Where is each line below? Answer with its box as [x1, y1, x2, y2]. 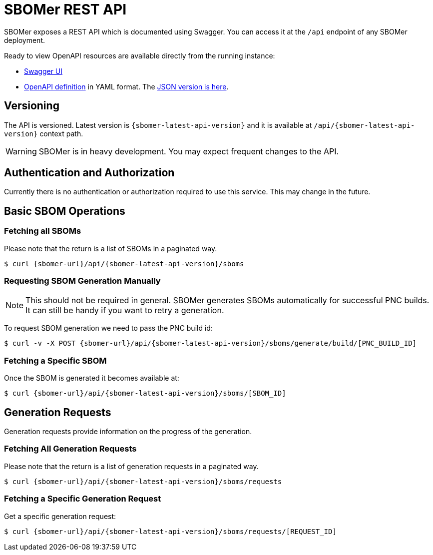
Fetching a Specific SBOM [4, 355, 107, 366]
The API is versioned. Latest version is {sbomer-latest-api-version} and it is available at [4, 120, 312, 129]
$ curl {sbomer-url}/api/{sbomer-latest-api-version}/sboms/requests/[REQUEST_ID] [4, 527, 337, 536]
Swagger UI [24, 66, 63, 75]
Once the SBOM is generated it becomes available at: [4, 374, 179, 383]
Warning [5, 146, 37, 156]
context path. [39, 129, 83, 138]
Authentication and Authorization [4, 166, 175, 179]
